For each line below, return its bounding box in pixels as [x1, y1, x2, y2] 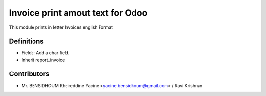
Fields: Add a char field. [21, 50, 70, 56]
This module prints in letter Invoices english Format [9, 24, 113, 30]
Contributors [9, 70, 50, 78]
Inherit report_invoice [21, 57, 65, 63]
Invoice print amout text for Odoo [9, 7, 148, 18]
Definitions [9, 37, 44, 46]
